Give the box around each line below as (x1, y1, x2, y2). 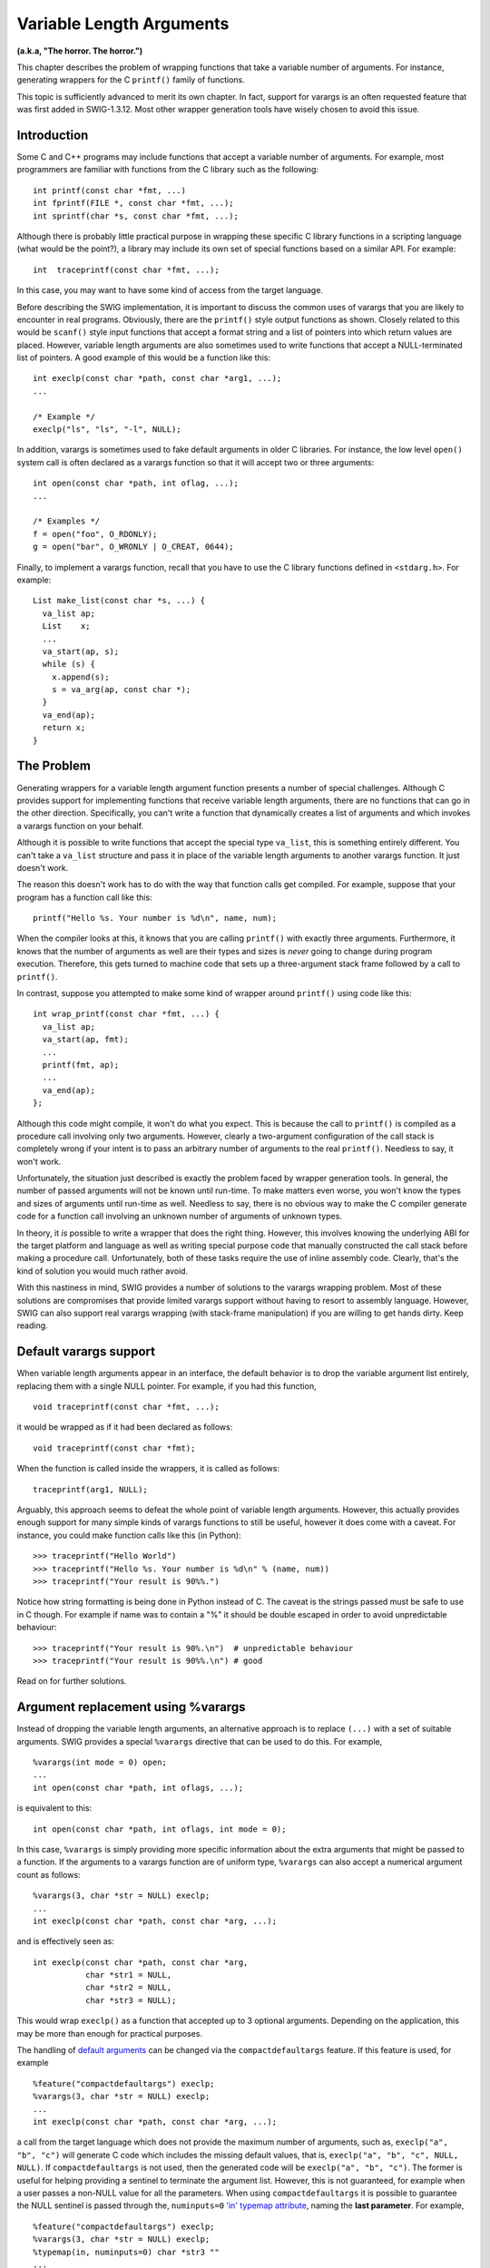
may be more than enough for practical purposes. (16, 2028, 203, 2038)
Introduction (16, 127, 89, 142)
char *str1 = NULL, (84, 1970, 172, 1980)
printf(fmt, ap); (42, 1060, 120, 1070)
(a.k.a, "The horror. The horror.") (16, 45, 143, 56)
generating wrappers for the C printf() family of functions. (16, 74, 245, 85)
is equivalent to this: (16, 1803, 93, 1813)
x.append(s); (51, 671, 110, 682)
